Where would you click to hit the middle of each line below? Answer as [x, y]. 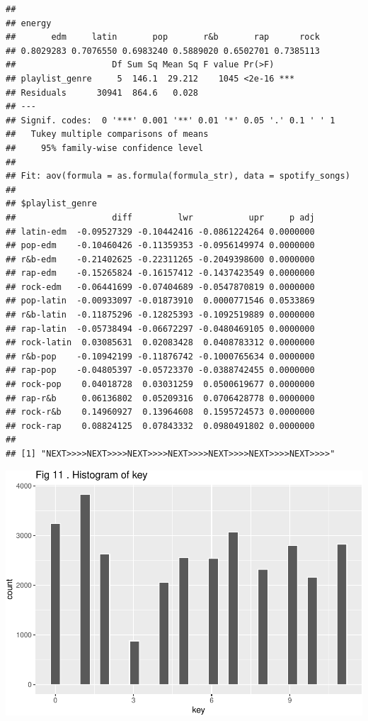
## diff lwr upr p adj [160, 217]
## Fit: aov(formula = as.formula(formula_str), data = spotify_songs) [178, 176]
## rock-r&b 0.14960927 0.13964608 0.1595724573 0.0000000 [160, 412]
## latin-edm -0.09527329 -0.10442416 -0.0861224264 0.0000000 [160, 231]
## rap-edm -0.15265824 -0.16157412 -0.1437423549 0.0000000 [160, 273]
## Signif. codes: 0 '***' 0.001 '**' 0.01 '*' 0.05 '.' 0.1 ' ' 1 [171, 120]
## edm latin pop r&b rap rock [163, 37]
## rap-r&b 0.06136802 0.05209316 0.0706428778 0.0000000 [160, 398]
